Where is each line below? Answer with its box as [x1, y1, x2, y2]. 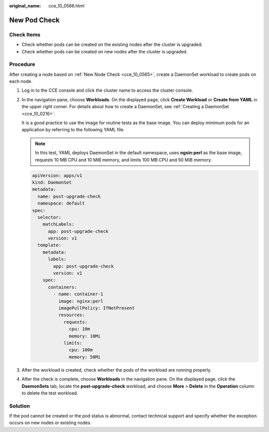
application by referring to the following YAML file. [21, 127, 125, 133]
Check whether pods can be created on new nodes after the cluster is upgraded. [21, 48, 188, 54]
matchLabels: [42, 221, 75, 227]
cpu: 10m [69, 326, 91, 332]
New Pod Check [9, 15, 60, 24]
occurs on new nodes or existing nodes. [9, 420, 92, 426]
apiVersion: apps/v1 [32, 173, 82, 178]
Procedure [9, 61, 35, 68]
